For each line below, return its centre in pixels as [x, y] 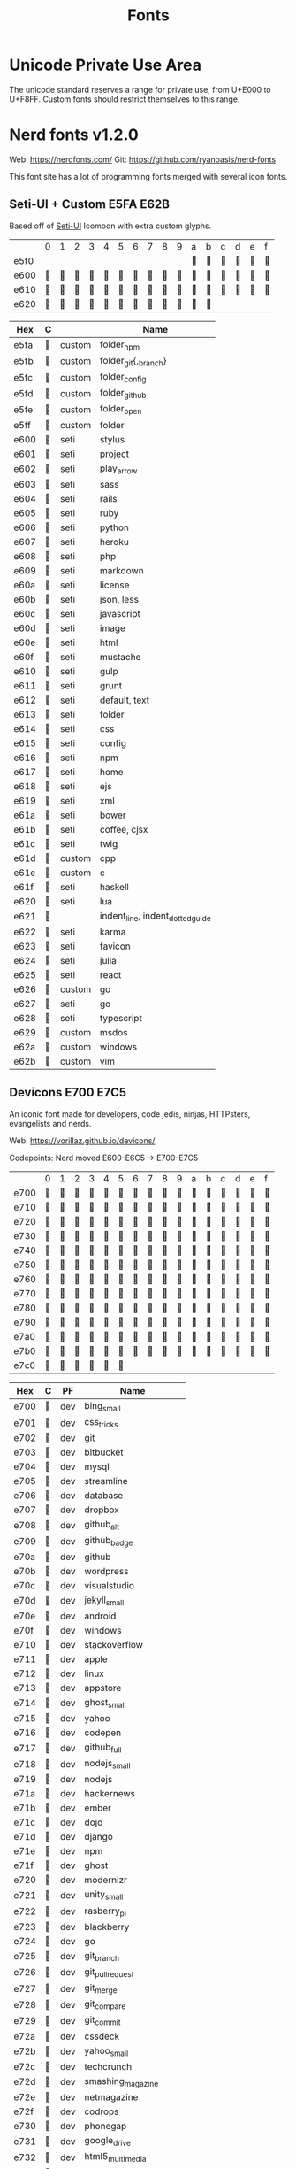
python [115, 527]
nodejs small [107, 1764]
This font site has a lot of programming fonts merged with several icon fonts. [148, 176]
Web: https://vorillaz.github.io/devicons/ [82, 1140]
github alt [102, 1525]
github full [103, 1748]
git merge [101, 1988]
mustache [121, 657]
